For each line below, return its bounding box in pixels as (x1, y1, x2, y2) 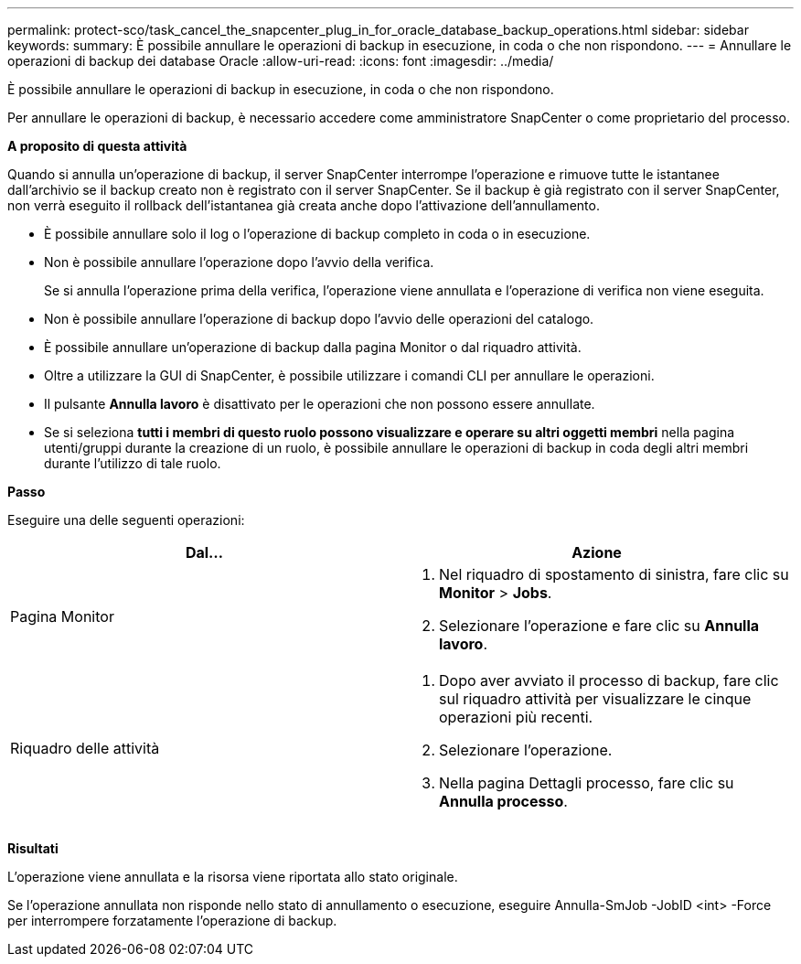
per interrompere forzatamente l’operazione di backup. (7, 913, 337, 928)
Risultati (7, 841, 59, 856)
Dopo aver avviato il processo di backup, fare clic (439, 671, 779, 690)
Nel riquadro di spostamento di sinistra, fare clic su (439, 565, 789, 584)
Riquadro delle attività (10, 739, 160, 757)
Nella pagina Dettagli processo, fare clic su (439, 774, 734, 792)
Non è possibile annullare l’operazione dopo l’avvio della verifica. (44, 254, 434, 270)
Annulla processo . (439, 792, 568, 810)
